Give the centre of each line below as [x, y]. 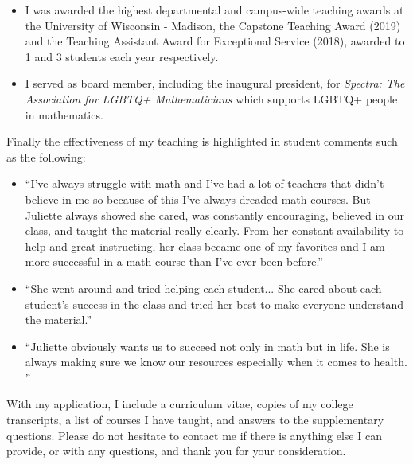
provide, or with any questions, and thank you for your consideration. [176, 451]
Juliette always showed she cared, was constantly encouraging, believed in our [215, 214]
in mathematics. [64, 114]
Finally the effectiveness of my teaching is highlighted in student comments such [202, 141]
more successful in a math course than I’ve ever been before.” [174, 261]
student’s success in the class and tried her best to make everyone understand [214, 304]
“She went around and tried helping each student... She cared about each [203, 288]
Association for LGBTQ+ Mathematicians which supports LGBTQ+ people [211, 98]
